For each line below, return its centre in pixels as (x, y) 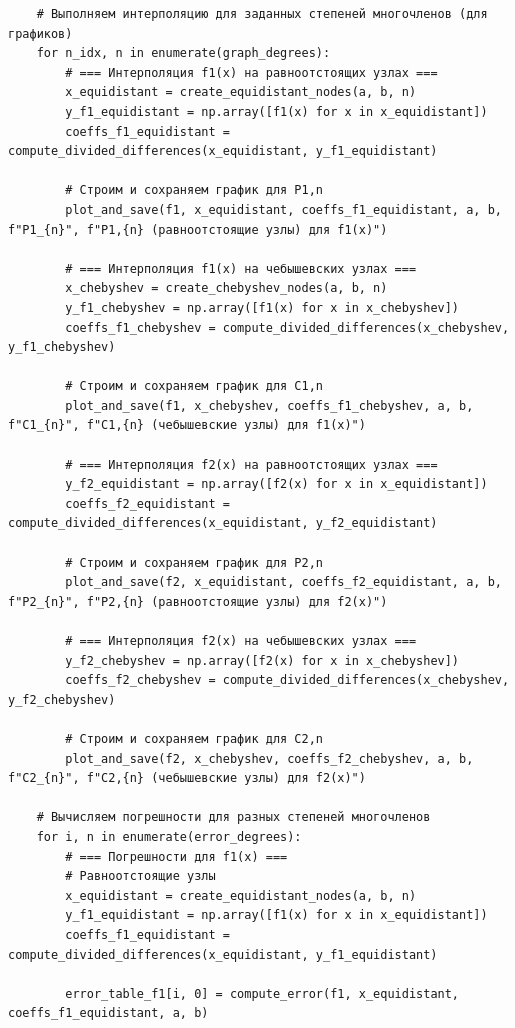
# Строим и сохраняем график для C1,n (194, 386)
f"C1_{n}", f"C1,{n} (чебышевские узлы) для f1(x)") (187, 425)
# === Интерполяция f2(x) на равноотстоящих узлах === (251, 464)
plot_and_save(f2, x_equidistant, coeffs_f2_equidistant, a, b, (283, 582)
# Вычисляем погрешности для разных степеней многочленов (233, 817)
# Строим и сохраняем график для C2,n (194, 738)
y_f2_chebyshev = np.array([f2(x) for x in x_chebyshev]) (262, 660)
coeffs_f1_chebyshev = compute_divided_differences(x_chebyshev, (287, 327)
